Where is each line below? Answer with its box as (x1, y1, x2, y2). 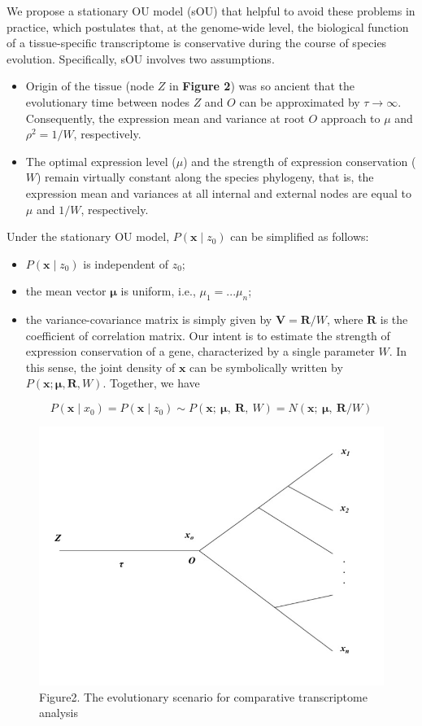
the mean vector (25, 282, 107, 300)
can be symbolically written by (189, 358, 343, 375)
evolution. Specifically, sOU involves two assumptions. (7, 50, 275, 67)
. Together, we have (102, 374, 200, 391)
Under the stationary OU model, (7, 228, 170, 245)
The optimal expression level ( (25, 152, 176, 169)
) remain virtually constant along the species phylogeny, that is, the (37, 168, 374, 186)
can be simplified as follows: (230, 228, 369, 245)
